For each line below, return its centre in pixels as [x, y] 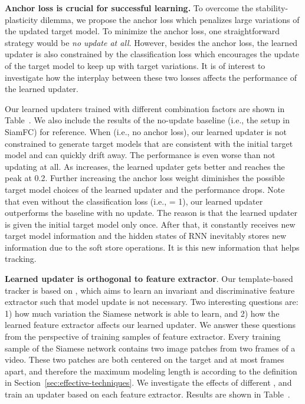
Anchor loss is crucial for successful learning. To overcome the [129, 8]
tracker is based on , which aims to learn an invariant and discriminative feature [150, 290]
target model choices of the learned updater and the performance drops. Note [145, 189]
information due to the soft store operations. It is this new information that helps [152, 247]
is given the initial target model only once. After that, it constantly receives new [150, 224]
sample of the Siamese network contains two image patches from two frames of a [150, 348]
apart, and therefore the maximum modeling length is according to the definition [151, 371]
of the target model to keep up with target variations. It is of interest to [135, 65]
